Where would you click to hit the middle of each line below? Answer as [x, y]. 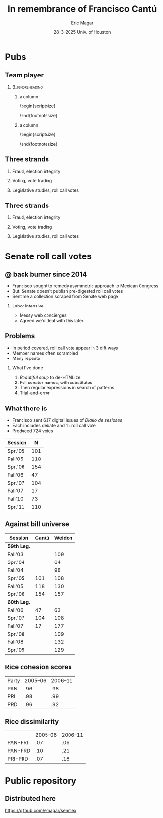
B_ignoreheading [27, 87]
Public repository [41, 780]
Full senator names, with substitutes [56, 383]
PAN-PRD [19, 751]
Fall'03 [15, 554]
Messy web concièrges [43, 315]
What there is [26, 408]
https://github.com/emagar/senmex [41, 811]
